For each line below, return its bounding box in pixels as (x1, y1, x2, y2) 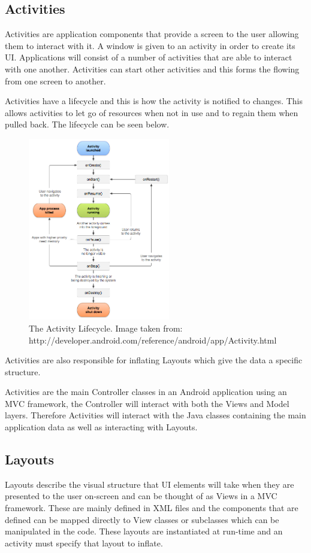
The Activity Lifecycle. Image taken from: (29, 321, 183, 334)
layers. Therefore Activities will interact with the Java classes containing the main (5, 409, 306, 421)
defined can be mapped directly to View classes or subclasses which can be (5, 513, 279, 525)
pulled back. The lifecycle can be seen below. (5, 118, 170, 130)
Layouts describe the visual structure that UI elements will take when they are (5, 478, 294, 490)
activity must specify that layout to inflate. (5, 536, 163, 549)
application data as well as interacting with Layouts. (5, 421, 198, 433)
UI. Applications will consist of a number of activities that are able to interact (5, 51, 292, 63)
